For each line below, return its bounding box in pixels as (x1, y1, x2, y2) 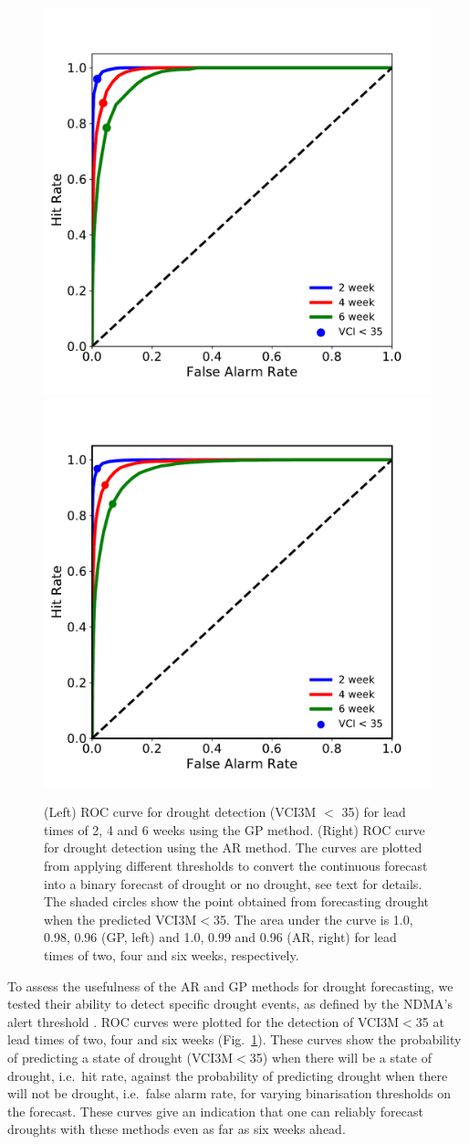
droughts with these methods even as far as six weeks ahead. (7, 1119, 346, 1139)
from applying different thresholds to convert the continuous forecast (44, 855, 428, 874)
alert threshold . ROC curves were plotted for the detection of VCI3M (7, 1012, 400, 1031)
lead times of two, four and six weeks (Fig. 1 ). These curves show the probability (7, 1030, 462, 1049)
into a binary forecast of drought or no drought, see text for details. (44, 874, 422, 893)
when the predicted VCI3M (44, 909, 197, 928)
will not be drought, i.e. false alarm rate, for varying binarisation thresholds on (7, 1084, 451, 1103)
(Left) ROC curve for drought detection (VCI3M (44, 802, 317, 821)
